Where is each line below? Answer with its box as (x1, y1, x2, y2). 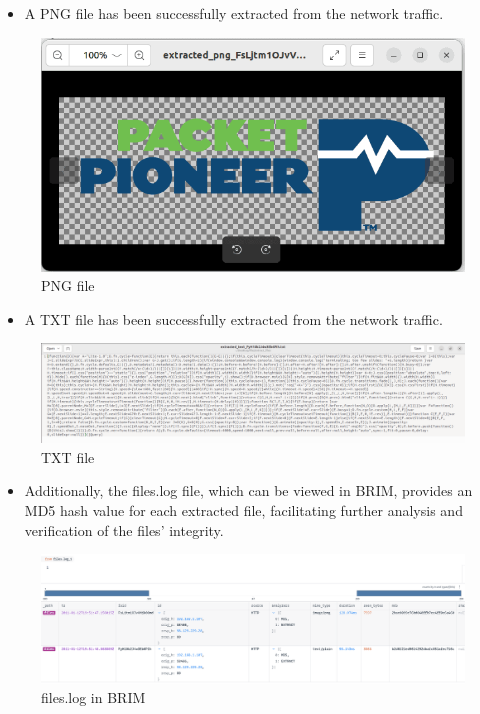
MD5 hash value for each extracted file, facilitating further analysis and (24, 500, 463, 521)
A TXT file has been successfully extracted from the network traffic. (24, 308, 443, 329)
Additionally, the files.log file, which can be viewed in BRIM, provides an (24, 480, 473, 501)
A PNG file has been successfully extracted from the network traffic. (24, 3, 444, 23)
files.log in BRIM (41, 687, 146, 708)
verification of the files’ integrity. (24, 519, 224, 540)
